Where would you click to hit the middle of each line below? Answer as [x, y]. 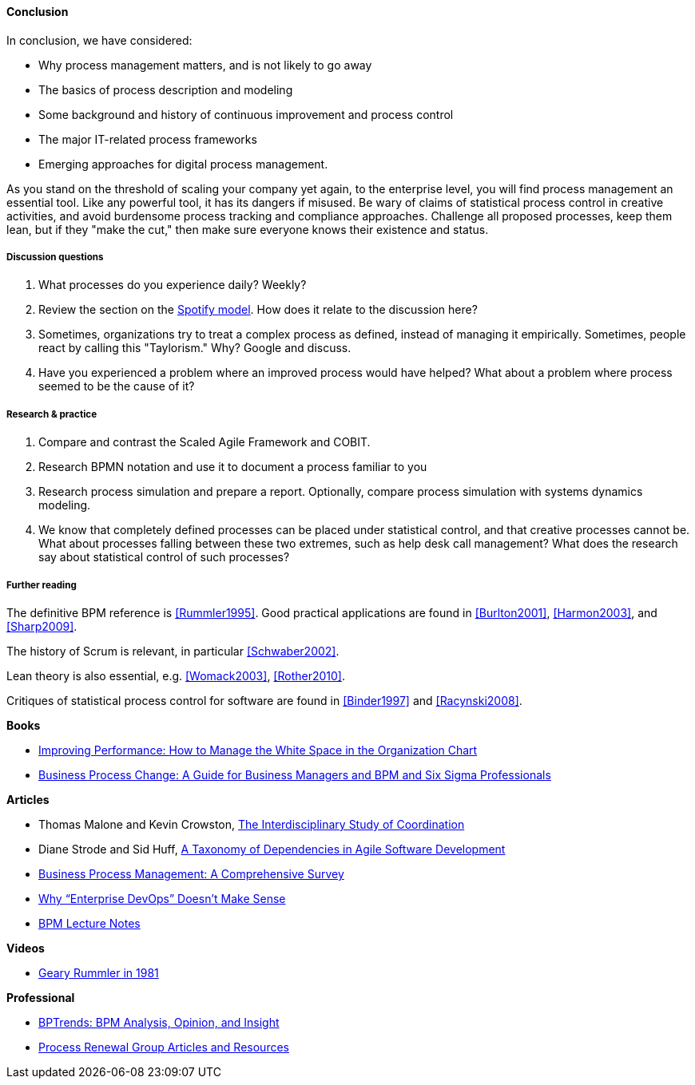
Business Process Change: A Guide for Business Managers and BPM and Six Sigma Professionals [295, 774]
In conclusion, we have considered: [99, 40]
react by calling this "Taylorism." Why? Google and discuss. [195, 348]
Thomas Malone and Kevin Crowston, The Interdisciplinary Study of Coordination [252, 824]
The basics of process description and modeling [166, 89]
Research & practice [52, 414]
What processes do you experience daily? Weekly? [173, 285]
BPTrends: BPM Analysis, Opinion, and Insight [159, 1022]
